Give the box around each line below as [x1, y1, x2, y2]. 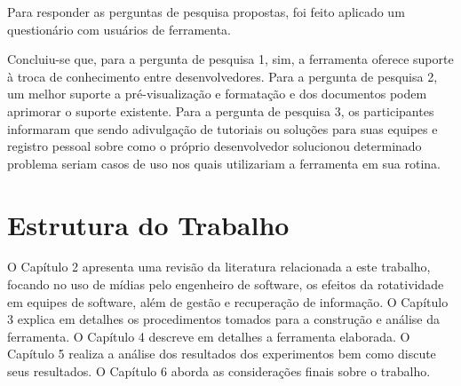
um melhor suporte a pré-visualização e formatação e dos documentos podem [7, 84, 427, 103]
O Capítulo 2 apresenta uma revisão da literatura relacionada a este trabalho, [7, 257, 431, 276]
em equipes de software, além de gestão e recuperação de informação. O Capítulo [7, 292, 449, 311]
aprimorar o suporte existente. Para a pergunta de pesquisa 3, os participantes [7, 101, 434, 120]
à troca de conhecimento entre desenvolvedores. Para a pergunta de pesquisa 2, [7, 67, 438, 85]
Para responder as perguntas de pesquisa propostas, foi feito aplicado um [7, 3, 405, 20]
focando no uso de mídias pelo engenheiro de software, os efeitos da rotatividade [7, 275, 444, 294]
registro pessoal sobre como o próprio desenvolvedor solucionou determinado [7, 137, 422, 155]
